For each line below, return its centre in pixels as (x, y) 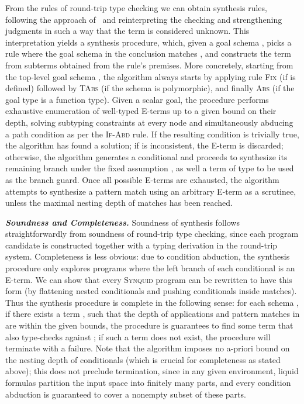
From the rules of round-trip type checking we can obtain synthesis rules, (136, 8)
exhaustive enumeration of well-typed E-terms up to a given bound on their (141, 111)
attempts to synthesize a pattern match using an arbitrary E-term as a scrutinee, (151, 191)
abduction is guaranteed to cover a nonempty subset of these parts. (126, 394)
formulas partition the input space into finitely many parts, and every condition (148, 382)
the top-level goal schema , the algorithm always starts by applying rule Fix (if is (151, 76)
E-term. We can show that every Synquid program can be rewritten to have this (149, 279)
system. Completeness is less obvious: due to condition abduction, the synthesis (148, 256)
